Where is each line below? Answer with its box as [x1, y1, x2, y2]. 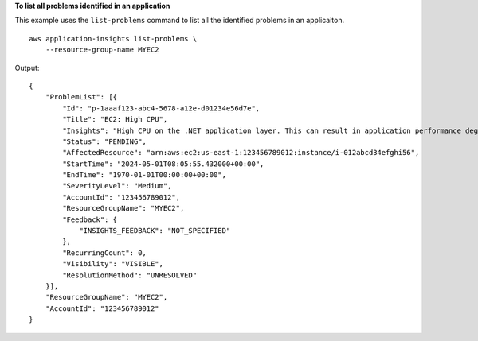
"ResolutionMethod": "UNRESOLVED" [62, 270, 198, 280]
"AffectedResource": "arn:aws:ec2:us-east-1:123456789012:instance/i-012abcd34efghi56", [62, 148, 420, 157]
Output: [14, 63, 40, 72]
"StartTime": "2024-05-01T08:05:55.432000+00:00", [62, 159, 264, 169]
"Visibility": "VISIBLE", [62, 259, 163, 269]
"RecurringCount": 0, [62, 248, 147, 258]
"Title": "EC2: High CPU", [62, 115, 168, 124]
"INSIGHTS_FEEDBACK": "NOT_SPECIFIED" [79, 227, 231, 235]
